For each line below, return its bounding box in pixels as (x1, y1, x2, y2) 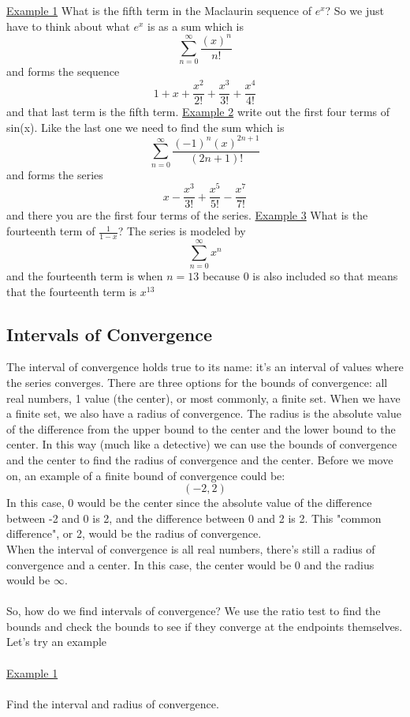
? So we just (325, 2, 384, 18)
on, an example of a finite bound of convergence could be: (6, 467, 285, 483)
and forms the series (6, 166, 103, 182)
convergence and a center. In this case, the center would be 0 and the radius (6, 556, 375, 572)
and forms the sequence (6, 63, 120, 80)
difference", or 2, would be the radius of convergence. (6, 525, 262, 542)
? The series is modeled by (117, 223, 246, 239)
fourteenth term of (6, 223, 95, 239)
